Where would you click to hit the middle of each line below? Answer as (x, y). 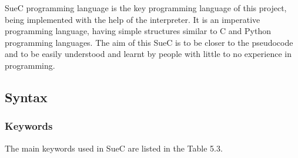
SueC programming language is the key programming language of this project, (146, 8)
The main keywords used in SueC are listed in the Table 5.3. (114, 148)
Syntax (26, 97)
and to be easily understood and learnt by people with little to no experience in (148, 54)
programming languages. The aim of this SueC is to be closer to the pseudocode (149, 42)
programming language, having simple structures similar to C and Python (138, 31)
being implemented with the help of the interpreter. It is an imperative (133, 19)
